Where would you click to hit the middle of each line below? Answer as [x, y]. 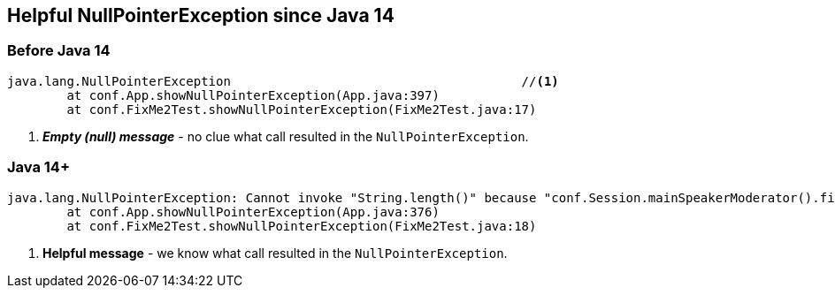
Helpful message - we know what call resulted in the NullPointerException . [275, 253]
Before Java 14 [59, 51]
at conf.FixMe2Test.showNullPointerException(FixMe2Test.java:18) [302, 226]
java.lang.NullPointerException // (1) [283, 81]
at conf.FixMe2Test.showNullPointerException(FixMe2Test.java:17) [302, 109]
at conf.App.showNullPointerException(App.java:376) [253, 212]
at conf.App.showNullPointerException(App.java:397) [253, 95]
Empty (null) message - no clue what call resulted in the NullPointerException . [286, 136]
